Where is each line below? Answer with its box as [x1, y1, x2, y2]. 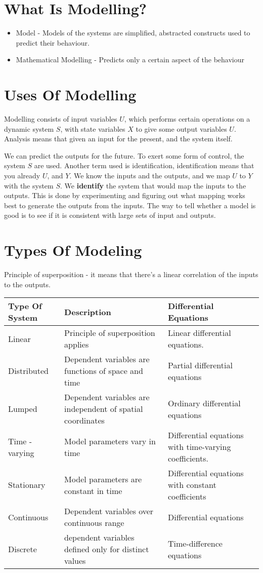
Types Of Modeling [4, 240, 142, 260]
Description [64, 305, 111, 318]
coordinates [64, 414, 105, 427]
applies [64, 338, 89, 351]
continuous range [64, 517, 124, 529]
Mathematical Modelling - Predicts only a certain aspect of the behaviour [16, 54, 245, 65]
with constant [167, 479, 216, 491]
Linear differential [167, 327, 231, 339]
